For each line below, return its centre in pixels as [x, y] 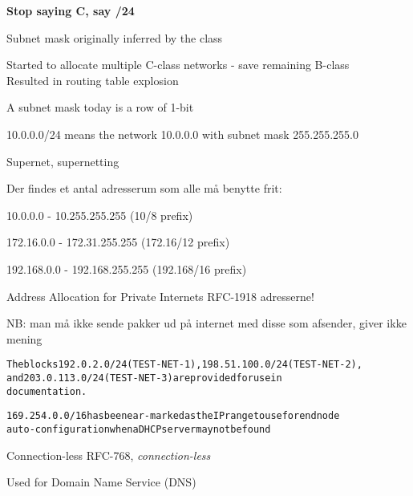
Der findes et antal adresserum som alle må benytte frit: [144, 188]
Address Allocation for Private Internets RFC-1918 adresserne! [160, 296]
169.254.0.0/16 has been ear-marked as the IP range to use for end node [173, 416]
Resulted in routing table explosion [93, 80]
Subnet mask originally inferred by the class [115, 37]
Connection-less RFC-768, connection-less [109, 455]
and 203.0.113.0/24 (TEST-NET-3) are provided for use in [144, 378]
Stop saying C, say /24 [71, 10]
